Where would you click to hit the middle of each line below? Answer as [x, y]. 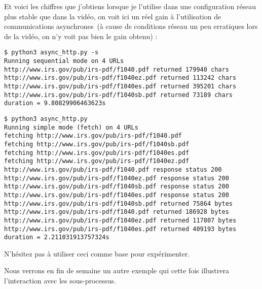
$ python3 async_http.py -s [51, 53]
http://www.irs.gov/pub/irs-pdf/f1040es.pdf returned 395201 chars [120, 86]
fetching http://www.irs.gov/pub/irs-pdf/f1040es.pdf [97, 153]
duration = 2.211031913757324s [57, 237]
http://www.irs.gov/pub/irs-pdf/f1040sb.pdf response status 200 [117, 187]
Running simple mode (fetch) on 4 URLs [71, 127]
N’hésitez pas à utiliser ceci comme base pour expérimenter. [97, 253]
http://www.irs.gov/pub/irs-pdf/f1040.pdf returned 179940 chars [117, 69]
